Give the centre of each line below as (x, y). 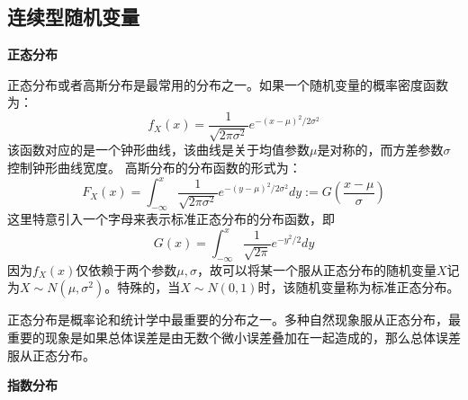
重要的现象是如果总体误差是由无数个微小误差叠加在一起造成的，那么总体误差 (234, 337)
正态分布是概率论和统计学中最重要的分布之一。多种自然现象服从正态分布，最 (234, 320)
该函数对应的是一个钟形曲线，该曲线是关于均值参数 (158, 150)
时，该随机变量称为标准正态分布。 (359, 287)
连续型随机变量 (73, 17)
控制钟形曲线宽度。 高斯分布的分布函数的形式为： (154, 168)
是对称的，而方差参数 (380, 150)
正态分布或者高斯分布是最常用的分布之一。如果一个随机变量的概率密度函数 (228, 84)
